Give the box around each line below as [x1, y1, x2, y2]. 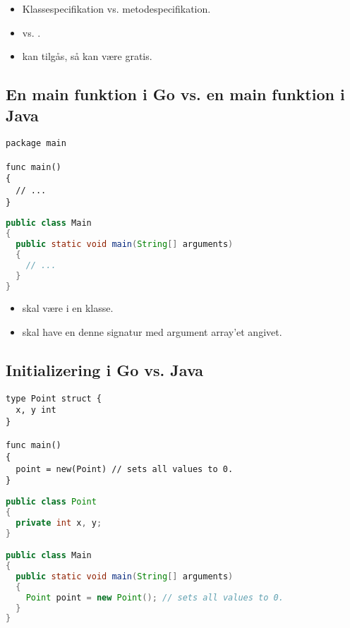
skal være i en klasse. [22, 301, 114, 315]
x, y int [16, 405, 56, 416]
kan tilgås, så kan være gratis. [22, 49, 152, 64]
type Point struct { [6, 393, 102, 404]
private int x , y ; [16, 517, 102, 528]
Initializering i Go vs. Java [6, 359, 204, 381]
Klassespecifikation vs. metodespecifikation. [22, 1, 211, 16]
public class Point [6, 497, 97, 507]
